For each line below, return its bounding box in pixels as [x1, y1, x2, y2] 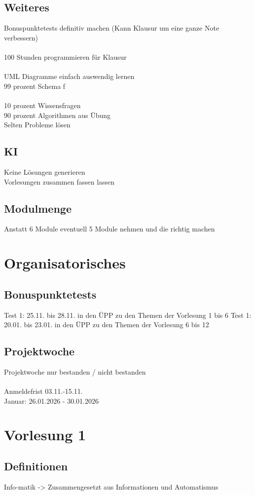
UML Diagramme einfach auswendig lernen [4, 71, 135, 81]
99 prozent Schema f [4, 80, 66, 91]
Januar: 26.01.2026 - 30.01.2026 [4, 395, 99, 406]
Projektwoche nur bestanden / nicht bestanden [4, 366, 146, 377]
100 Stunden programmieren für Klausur [4, 51, 127, 62]
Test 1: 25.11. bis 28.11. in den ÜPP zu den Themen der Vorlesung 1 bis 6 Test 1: [4, 309, 252, 320]
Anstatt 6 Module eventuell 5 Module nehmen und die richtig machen [4, 224, 215, 234]
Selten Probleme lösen [4, 119, 71, 130]
